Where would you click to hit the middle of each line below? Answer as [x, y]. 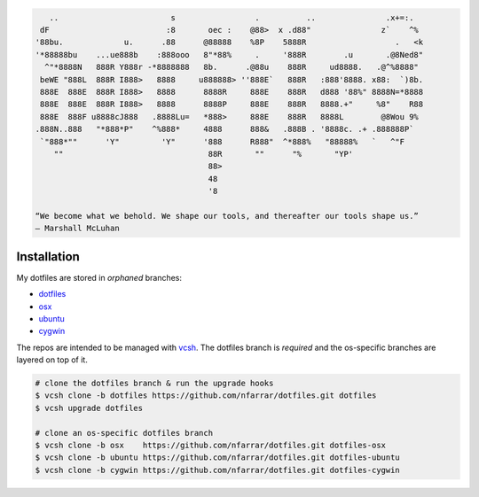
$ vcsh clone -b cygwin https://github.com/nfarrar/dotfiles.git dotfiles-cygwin [218, 470]
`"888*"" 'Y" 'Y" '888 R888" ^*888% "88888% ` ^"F [223, 141]
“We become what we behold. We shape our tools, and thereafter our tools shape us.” [227, 216]
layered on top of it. [52, 360]
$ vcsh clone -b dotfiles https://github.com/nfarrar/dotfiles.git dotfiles [206, 396]
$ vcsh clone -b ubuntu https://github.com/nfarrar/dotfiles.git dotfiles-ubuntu [218, 458]
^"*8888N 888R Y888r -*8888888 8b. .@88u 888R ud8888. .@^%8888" [232, 67]
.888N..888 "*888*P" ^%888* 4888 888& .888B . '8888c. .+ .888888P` [224, 129]
